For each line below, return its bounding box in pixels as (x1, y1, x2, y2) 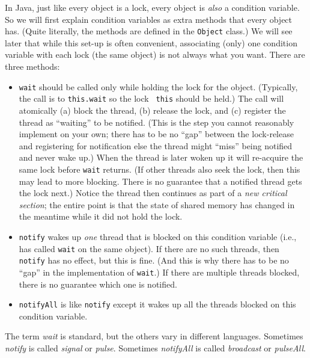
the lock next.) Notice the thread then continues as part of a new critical (19, 187, 287, 199)
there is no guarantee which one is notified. (19, 277, 177, 290)
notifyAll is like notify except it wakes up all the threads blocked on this (19, 298, 296, 310)
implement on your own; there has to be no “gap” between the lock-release (19, 128, 294, 140)
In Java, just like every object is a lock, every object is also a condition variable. (5, 1, 300, 13)
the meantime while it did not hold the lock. (19, 210, 183, 223)
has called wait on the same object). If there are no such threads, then (19, 242, 279, 255)
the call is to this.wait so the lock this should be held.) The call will (19, 92, 284, 105)
